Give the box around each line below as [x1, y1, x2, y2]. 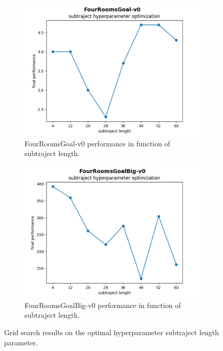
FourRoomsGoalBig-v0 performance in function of [24, 299, 181, 310]
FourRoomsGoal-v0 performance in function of [24, 138, 170, 148]
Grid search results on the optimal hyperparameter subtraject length [4, 326, 219, 337]
